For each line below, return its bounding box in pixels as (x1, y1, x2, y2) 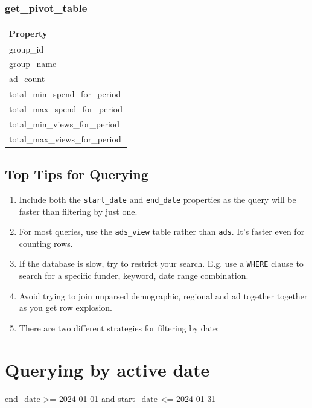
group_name (9, 57, 57, 70)
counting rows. (19, 237, 73, 249)
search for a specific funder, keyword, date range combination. (19, 269, 249, 282)
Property (9, 27, 48, 39)
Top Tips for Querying (5, 165, 148, 183)
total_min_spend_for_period (9, 88, 121, 100)
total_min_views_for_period (9, 117, 119, 130)
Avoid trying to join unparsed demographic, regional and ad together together (19, 289, 308, 302)
